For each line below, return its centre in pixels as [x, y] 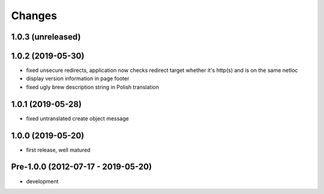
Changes [34, 16]
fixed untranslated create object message [77, 118]
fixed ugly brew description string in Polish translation [92, 87]
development [42, 181]
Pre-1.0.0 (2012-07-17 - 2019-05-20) [82, 167]
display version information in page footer [78, 78]
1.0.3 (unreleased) [46, 37]
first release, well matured [58, 150]
